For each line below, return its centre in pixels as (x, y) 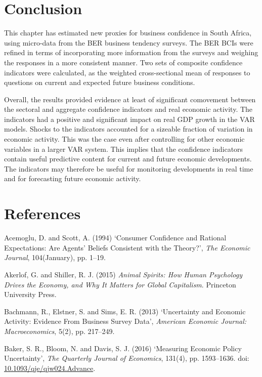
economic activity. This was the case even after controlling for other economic (124, 139)
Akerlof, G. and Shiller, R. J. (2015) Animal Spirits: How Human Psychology (123, 274)
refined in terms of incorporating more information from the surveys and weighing (131, 52)
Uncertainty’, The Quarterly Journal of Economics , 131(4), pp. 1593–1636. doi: (127, 358)
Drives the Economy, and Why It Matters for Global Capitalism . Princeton (120, 284)
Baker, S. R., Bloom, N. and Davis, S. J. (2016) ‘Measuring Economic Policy (123, 348)
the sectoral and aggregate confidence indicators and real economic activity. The (128, 109)
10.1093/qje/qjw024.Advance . (50, 368)
